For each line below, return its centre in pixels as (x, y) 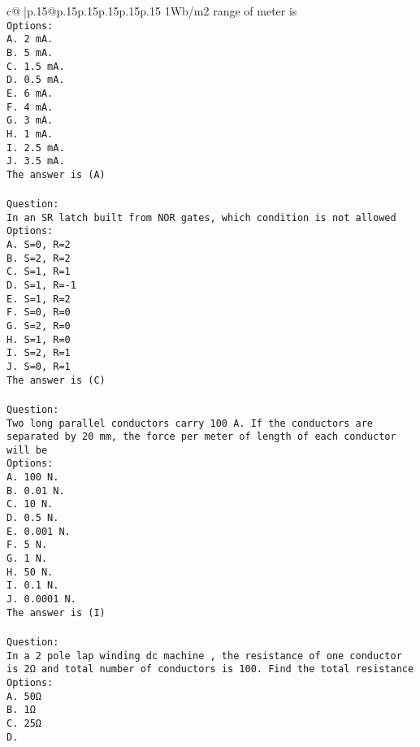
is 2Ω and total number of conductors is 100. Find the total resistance (210, 669)
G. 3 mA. (30, 121)
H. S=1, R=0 (39, 339)
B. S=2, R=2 (39, 258)
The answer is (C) (56, 380)
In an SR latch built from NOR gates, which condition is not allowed (201, 217)
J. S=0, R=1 (39, 366)
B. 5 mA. (30, 52)
